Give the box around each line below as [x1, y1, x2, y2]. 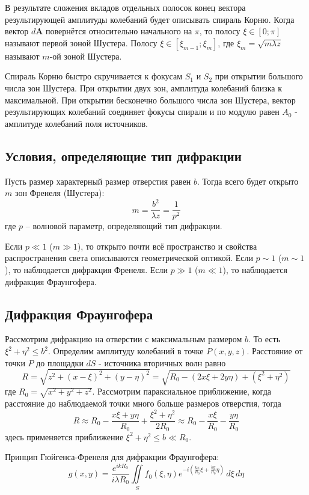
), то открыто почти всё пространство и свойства [77, 239, 257, 252]
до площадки [36, 356, 84, 369]
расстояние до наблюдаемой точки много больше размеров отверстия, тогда [5, 397, 281, 410]
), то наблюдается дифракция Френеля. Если [5, 263, 168, 276]
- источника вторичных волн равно [99, 356, 226, 369]
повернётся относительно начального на [46, 25, 192, 37]
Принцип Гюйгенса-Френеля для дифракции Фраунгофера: [5, 450, 219, 463]
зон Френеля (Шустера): [14, 186, 105, 199]
